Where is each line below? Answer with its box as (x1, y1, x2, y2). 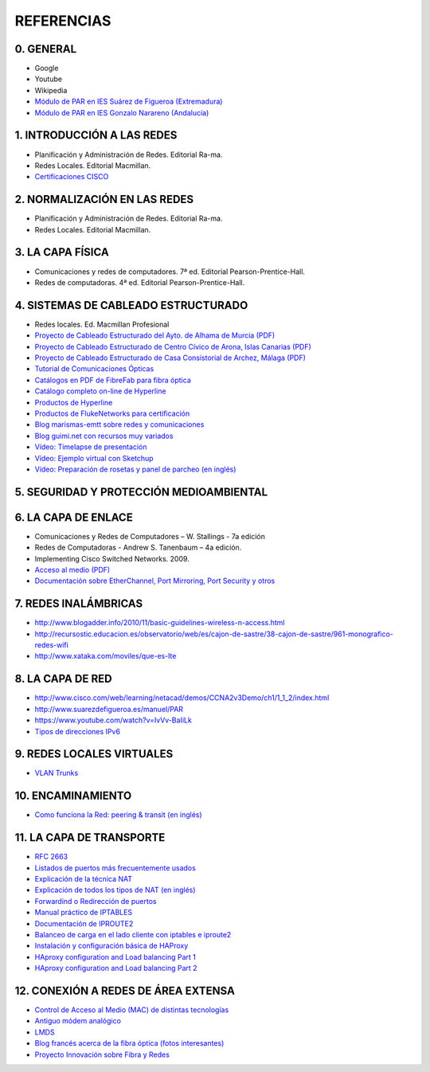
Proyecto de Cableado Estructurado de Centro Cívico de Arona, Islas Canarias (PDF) (34, 342, 312, 351)
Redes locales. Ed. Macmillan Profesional (34, 319, 170, 329)
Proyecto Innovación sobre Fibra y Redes (34, 1050, 170, 1059)
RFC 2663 (34, 852, 68, 862)
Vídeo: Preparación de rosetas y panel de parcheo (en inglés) (34, 464, 236, 474)
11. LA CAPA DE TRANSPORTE (14, 831, 166, 844)
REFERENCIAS (14, 12, 111, 29)
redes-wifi (34, 640, 69, 650)
